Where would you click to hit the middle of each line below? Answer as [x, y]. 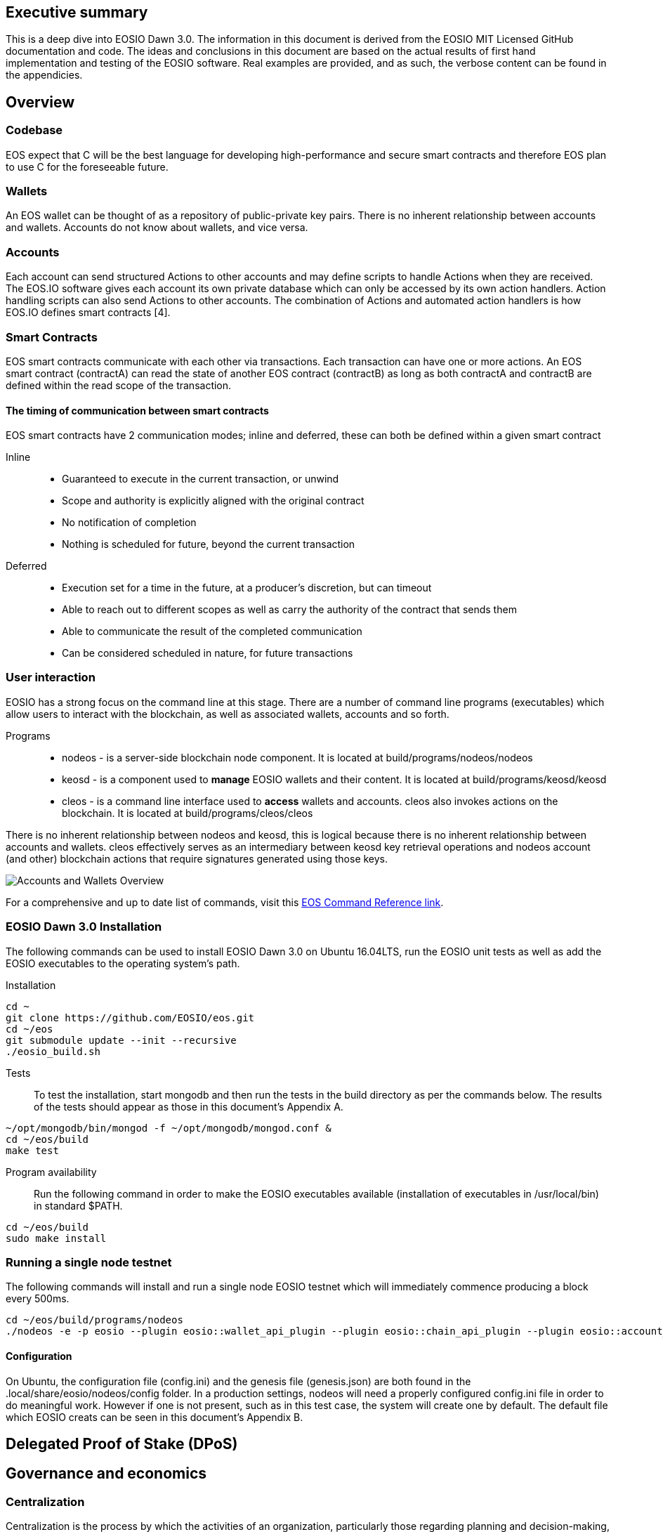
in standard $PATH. [78, 1205]
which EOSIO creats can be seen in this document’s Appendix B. [155, 1417]
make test [32, 1150]
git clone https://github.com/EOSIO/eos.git [130, 1017]
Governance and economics [106, 1474]
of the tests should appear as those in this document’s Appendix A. [189, 1106]
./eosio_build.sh [53, 1051]
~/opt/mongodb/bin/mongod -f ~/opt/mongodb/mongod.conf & [169, 1128]
